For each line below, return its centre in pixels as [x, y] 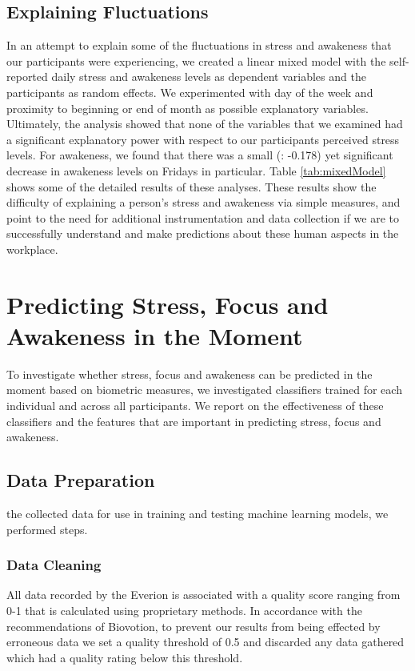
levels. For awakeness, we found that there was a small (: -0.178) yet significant [200, 155]
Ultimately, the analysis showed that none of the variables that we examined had [205, 124]
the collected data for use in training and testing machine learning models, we [198, 513]
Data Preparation [81, 480]
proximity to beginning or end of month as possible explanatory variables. [188, 108]
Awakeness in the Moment [155, 335]
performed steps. [47, 529]
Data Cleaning [54, 565]
